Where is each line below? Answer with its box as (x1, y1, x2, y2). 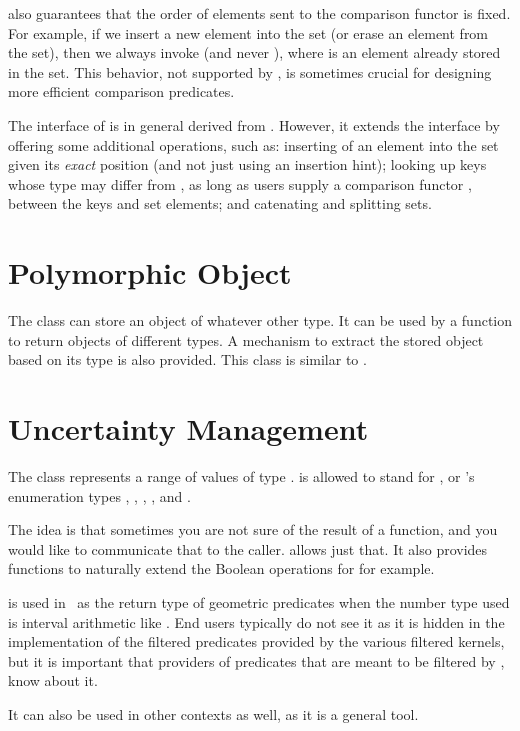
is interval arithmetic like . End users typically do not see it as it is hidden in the (8, 611, 505, 632)
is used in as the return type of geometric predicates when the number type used (8, 591, 510, 612)
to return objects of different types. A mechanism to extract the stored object (8, 329, 484, 350)
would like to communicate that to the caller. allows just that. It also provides (8, 538, 488, 559)
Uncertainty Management (8, 408, 369, 449)
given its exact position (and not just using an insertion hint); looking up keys (8, 154, 487, 175)
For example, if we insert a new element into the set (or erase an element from (8, 22, 489, 43)
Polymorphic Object (8, 252, 292, 293)
